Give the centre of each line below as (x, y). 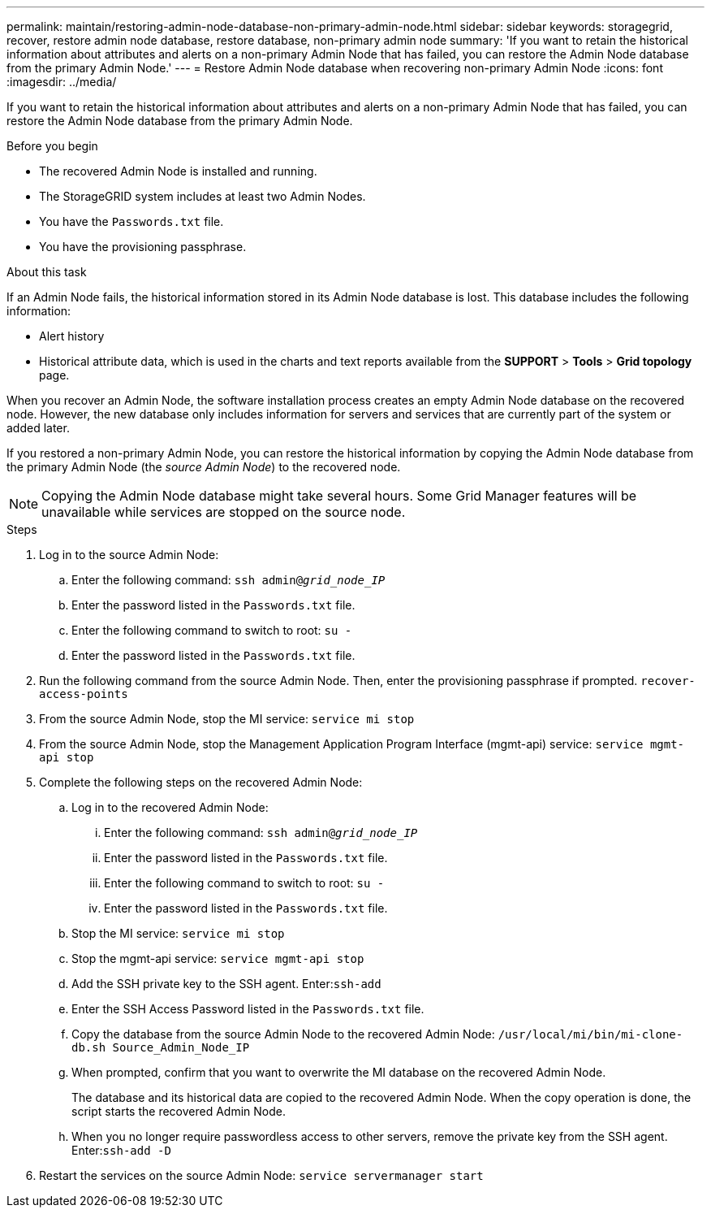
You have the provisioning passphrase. (143, 247)
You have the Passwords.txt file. (131, 221)
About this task (47, 272)
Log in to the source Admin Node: (129, 555)
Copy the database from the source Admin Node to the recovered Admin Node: (283, 1034)
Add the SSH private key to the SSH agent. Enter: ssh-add (226, 984)
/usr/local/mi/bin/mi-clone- (590, 1034)
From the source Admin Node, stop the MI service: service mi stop (227, 719)
